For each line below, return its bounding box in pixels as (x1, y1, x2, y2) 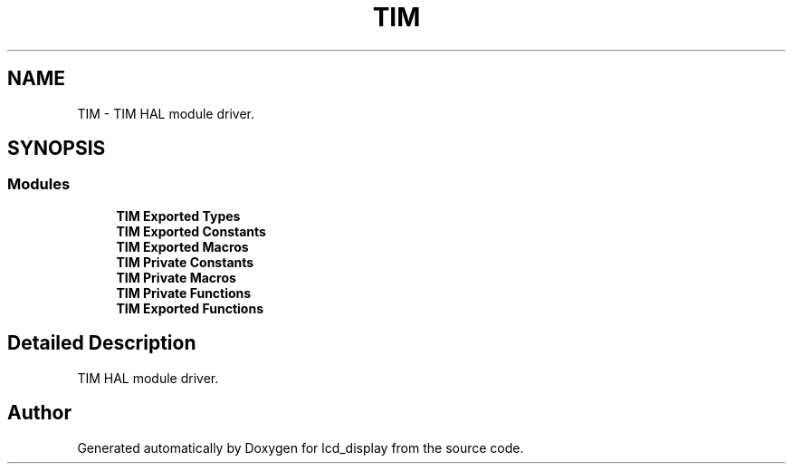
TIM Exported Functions (116, 300, 263, 316)
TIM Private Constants (116, 254, 254, 270)
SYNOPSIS (7, 137, 106, 160)
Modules (7, 175, 71, 194)
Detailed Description (7, 332, 196, 355)
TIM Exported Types (116, 207, 241, 224)
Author (7, 401, 72, 425)
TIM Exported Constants (116, 223, 266, 239)
